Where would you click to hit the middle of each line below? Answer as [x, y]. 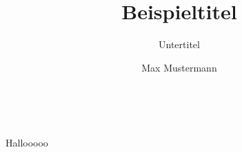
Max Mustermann [179, 67]
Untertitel [179, 44]
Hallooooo [27, 142]
